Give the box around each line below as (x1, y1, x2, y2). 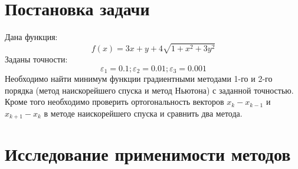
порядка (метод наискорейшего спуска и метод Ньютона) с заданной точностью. (5, 84, 294, 96)
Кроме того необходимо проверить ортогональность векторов (5, 95, 224, 108)
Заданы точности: (5, 52, 68, 65)
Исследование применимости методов (5, 142, 291, 166)
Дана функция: (5, 31, 58, 43)
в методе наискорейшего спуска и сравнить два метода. (44, 107, 243, 119)
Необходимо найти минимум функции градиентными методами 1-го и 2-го (5, 72, 273, 84)
